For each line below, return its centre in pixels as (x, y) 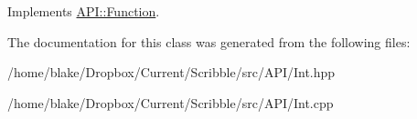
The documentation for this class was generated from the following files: (209, 41)
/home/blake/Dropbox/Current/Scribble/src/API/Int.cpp (171, 102)
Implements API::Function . (84, 11)
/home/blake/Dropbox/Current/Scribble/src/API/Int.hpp (171, 72)
